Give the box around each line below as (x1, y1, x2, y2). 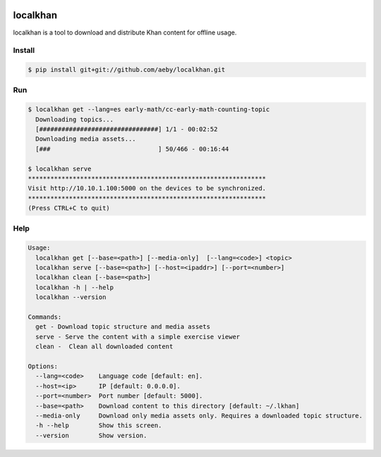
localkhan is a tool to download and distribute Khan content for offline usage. (13, 28, 237, 37)
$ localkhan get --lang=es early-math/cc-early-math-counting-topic (28, 106, 270, 114)
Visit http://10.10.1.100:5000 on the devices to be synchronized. (28, 184, 267, 193)
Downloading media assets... (35, 135, 137, 143)
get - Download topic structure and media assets (35, 323, 211, 331)
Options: (28, 362, 59, 370)
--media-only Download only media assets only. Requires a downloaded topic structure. (35, 411, 363, 420)
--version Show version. (35, 431, 147, 439)
